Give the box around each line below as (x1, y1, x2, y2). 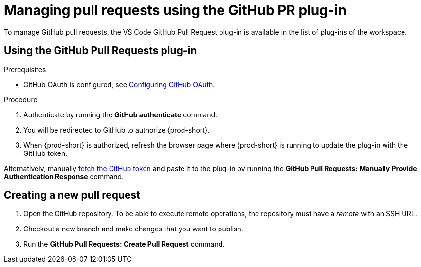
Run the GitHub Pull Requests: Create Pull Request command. (23, 240, 225, 248)
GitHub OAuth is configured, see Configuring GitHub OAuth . (23, 80, 215, 89)
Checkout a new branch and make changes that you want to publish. (23, 225, 243, 233)
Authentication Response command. (4, 172, 124, 181)
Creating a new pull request (4, 189, 140, 202)
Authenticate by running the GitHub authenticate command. (23, 110, 218, 119)
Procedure (4, 95, 37, 104)
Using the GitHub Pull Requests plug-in (4, 44, 197, 57)
